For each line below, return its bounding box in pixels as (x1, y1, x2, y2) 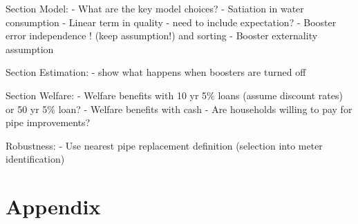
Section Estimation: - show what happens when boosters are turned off (6, 65, 306, 79)
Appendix (6, 192, 101, 221)
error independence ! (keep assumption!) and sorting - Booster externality (6, 28, 318, 43)
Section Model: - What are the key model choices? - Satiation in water (6, 1, 304, 15)
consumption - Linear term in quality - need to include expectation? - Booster (6, 14, 337, 29)
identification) (6, 152, 65, 166)
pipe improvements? (6, 115, 91, 130)
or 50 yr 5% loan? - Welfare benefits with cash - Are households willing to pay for (6, 101, 352, 116)
